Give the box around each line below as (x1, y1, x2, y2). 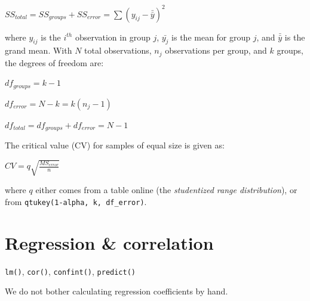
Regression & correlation (5, 230, 214, 255)
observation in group (75, 30, 151, 43)
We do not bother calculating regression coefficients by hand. (5, 285, 228, 297)
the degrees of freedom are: (5, 56, 104, 69)
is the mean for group (171, 30, 251, 43)
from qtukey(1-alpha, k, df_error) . (5, 195, 147, 207)
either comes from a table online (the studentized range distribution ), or (35, 184, 297, 196)
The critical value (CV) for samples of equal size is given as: (5, 139, 225, 151)
